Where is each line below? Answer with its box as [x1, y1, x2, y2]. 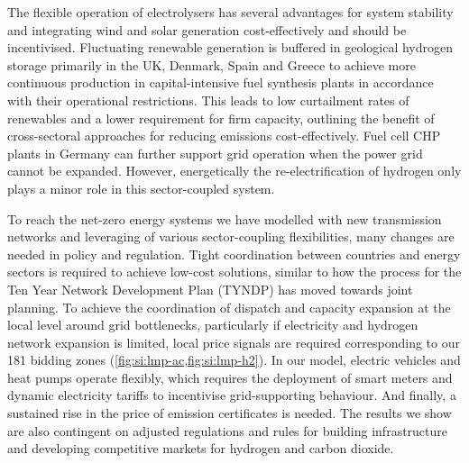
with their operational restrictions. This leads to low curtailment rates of [7, 90, 409, 109]
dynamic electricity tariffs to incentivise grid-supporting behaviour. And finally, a [7, 386, 456, 404]
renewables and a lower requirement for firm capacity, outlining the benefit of [7, 108, 435, 127]
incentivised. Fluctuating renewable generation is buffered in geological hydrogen [7, 38, 454, 57]
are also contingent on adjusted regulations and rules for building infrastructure [7, 421, 448, 440]
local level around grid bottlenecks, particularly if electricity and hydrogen [7, 315, 418, 334]
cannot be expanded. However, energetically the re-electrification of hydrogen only [7, 161, 462, 180]
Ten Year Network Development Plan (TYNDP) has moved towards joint [7, 279, 413, 298]
